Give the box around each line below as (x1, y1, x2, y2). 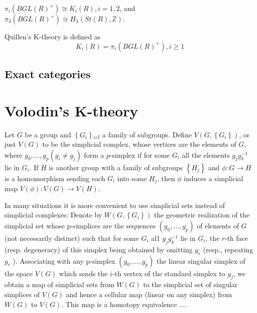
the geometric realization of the (154, 209, 250, 220)
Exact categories (4, 66, 91, 81)
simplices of (4, 289, 40, 299)
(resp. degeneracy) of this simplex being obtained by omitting (4, 244, 193, 254)
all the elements (182, 149, 230, 160)
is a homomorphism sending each (4, 173, 106, 183)
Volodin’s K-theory (4, 100, 138, 120)
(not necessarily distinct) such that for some (4, 232, 139, 243)
